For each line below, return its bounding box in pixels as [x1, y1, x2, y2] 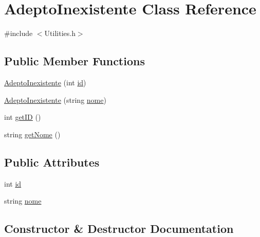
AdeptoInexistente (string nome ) [4, 94, 106, 105]
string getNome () [4, 129, 61, 139]
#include [4, 28, 33, 39]
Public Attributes [4, 154, 100, 170]
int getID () [4, 112, 41, 122]
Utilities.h [44, 28, 76, 39]
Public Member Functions [4, 53, 145, 69]
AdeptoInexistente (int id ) [4, 77, 86, 87]
